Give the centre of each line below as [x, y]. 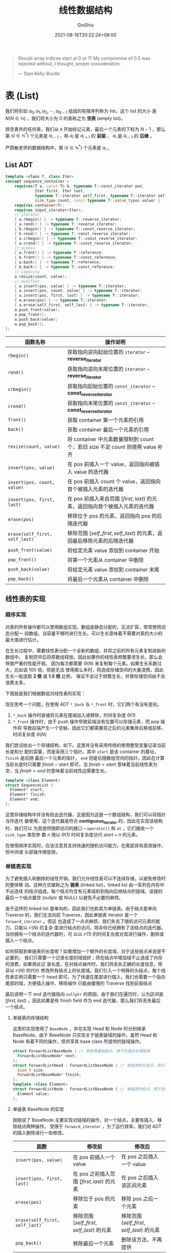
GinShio [85, 25]
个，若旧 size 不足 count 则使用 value [112, 447]
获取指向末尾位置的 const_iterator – [111, 403]
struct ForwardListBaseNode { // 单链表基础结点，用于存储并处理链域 [81, 1051]
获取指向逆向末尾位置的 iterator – [109, 369]
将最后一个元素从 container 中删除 [108, 579]
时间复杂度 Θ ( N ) [30, 734]
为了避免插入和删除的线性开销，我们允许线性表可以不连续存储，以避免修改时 [85, 879]
